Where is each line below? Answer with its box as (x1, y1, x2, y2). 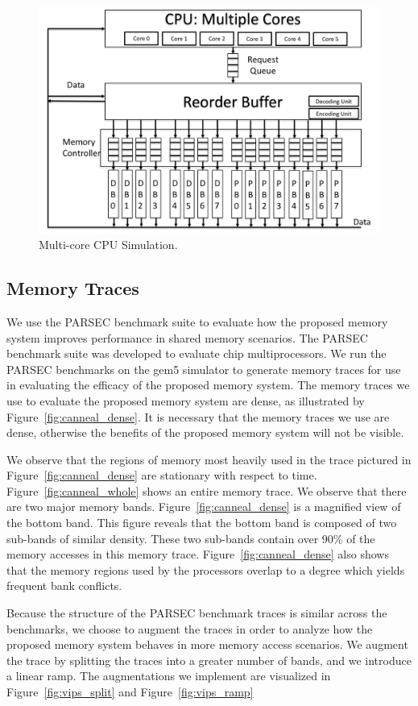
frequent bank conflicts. (6, 577, 122, 594)
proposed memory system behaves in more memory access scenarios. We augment (6, 636, 408, 653)
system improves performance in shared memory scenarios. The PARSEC (6, 329, 368, 346)
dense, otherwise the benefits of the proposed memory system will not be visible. (6, 424, 404, 441)
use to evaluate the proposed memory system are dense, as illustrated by (6, 392, 365, 409)
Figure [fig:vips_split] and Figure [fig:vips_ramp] (6, 683, 254, 700)
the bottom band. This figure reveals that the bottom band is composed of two (6, 514, 397, 531)
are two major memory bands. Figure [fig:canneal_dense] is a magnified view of (6, 498, 401, 515)
